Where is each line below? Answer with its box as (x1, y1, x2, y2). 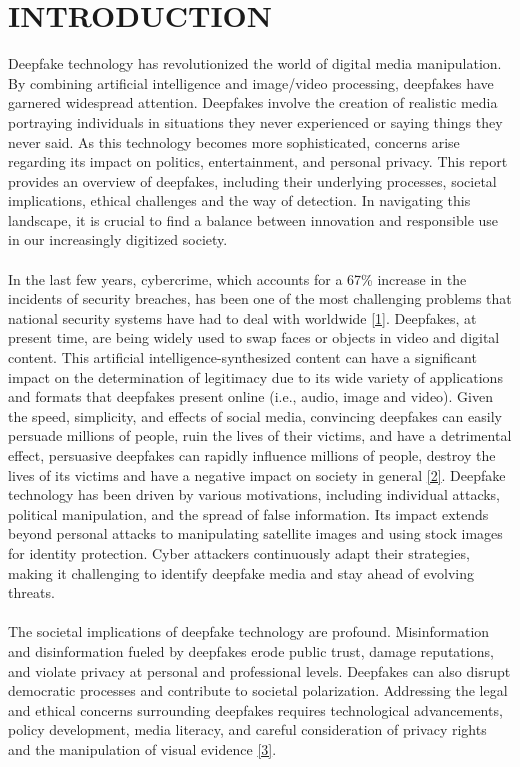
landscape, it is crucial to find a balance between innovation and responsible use (8, 209, 499, 230)
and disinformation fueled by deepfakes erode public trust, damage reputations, (8, 640, 494, 661)
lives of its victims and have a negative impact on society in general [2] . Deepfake (8, 464, 506, 485)
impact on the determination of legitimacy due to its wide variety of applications (8, 366, 503, 387)
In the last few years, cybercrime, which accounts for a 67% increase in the (8, 268, 467, 289)
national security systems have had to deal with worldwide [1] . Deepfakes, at (8, 307, 477, 328)
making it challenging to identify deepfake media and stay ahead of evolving (8, 562, 474, 583)
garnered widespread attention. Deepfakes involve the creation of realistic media (8, 92, 498, 113)
